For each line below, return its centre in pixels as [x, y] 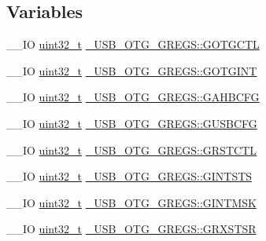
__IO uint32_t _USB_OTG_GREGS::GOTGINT [132, 70]
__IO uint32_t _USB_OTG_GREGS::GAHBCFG [133, 97]
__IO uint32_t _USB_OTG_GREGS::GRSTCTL [131, 150]
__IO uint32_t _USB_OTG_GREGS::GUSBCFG [132, 123]
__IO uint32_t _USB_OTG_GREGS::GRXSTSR [131, 229]
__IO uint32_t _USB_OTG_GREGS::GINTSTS [129, 176]
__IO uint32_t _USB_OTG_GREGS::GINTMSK [131, 202]
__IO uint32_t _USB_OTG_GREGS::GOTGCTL [133, 44]
